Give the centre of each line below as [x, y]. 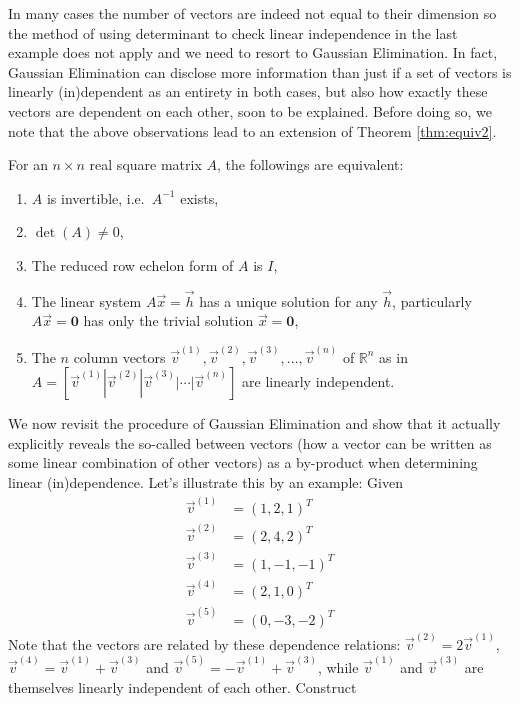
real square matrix [145, 164]
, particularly [432, 300]
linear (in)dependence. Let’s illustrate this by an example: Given [205, 481]
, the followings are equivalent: [310, 164]
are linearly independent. [318, 381]
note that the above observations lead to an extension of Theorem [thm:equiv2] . [252, 130]
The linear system [86, 300]
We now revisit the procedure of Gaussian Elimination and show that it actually [254, 423]
